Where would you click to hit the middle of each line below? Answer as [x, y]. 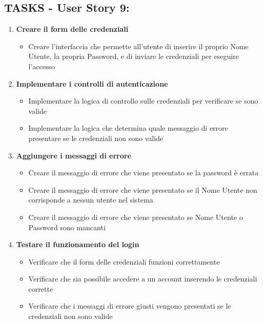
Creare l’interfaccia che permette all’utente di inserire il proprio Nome [138, 46]
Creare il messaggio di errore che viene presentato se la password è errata [144, 173]
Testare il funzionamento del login [78, 244]
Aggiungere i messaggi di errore [74, 155]
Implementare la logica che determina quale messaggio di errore [128, 128]
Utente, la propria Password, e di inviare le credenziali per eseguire [134, 56]
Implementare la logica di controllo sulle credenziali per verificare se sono [143, 101]
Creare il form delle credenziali [72, 29]
